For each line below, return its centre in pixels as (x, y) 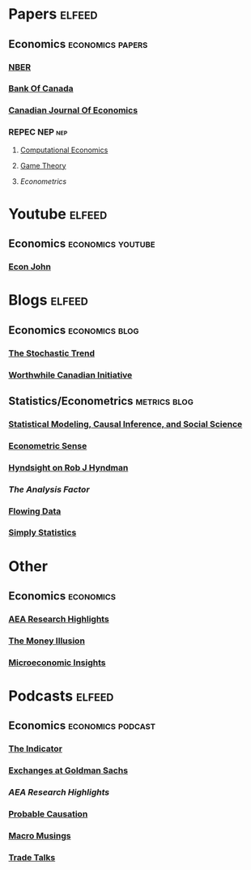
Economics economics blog (74, 330)
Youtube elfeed (58, 213)
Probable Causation (48, 814)
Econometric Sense (48, 446)
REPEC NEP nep (38, 132)
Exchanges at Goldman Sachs (68, 770)
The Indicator (36, 748)
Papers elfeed (53, 14)
